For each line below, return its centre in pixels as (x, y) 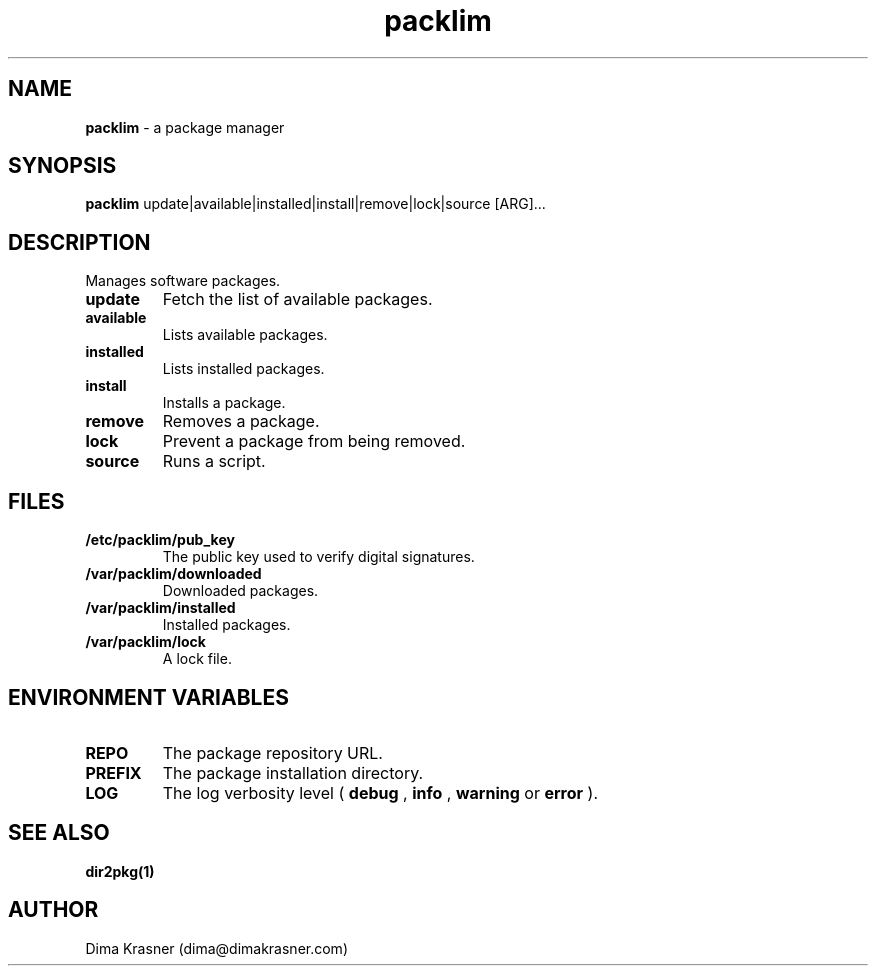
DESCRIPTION (79, 242)
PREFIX (113, 772)
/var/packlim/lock (145, 642)
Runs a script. (214, 461)
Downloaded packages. (240, 591)
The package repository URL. (272, 752)
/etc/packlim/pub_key (160, 540)
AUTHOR (53, 910)
